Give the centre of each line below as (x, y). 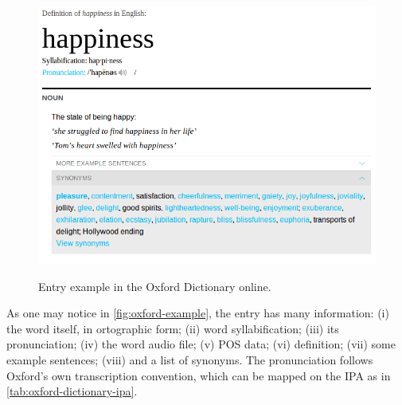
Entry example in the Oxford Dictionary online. (155, 286)
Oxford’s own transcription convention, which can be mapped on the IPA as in (199, 375)
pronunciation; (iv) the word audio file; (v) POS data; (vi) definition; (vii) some (201, 344)
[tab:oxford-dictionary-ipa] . (72, 391)
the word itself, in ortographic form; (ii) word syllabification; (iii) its (173, 328)
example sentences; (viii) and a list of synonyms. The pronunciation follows (190, 360)
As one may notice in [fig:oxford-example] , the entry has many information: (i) (198, 313)
